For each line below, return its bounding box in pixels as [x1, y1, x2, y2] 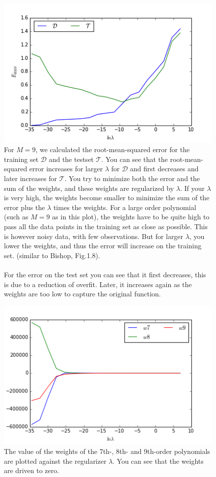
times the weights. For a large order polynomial [53, 202, 196, 212]
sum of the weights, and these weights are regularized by [4, 183, 174, 193]
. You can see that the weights [112, 455, 204, 466]
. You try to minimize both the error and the [64, 173, 200, 184]
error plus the [4, 202, 45, 212]
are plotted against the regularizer [4, 455, 107, 466]
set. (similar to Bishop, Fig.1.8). [4, 250, 100, 260]
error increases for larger [29, 163, 103, 174]
